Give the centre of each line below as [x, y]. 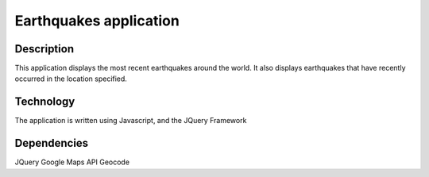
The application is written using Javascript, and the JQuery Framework [131, 121]
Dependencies [52, 143]
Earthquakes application [97, 21]
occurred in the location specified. [71, 79]
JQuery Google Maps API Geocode [72, 162]
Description [44, 49]
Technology [45, 102]
